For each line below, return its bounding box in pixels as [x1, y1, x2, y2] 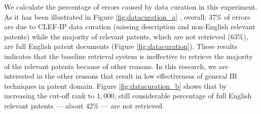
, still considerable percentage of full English [114, 90, 252, 101]
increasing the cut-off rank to [4, 90, 95, 101]
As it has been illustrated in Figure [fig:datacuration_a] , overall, [4, 11, 207, 22]
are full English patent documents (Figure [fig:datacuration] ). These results [4, 41, 238, 51]
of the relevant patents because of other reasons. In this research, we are [4, 61, 229, 71]
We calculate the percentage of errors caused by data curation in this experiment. [4, 2, 257, 12]
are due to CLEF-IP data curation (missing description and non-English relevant [4, 21, 255, 32]
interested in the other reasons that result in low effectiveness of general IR [4, 71, 238, 81]
